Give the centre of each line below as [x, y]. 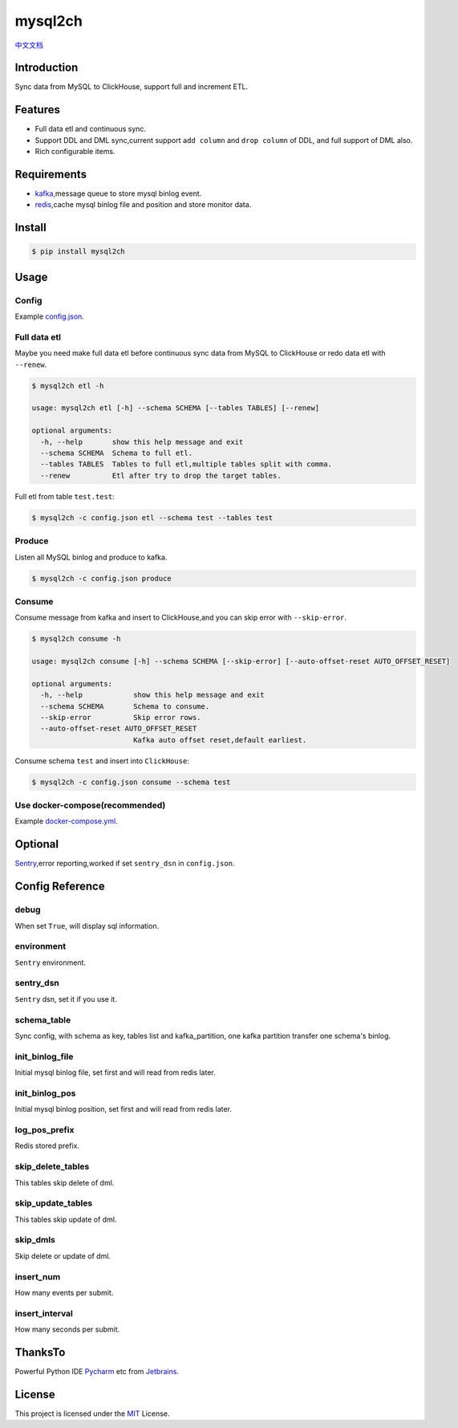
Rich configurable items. [75, 152]
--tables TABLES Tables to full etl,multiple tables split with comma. [186, 464]
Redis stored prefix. [47, 1146]
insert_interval [44, 1313]
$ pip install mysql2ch [79, 252]
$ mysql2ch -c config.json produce [101, 578]
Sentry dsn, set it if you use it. [66, 999]
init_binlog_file [44, 1056]
